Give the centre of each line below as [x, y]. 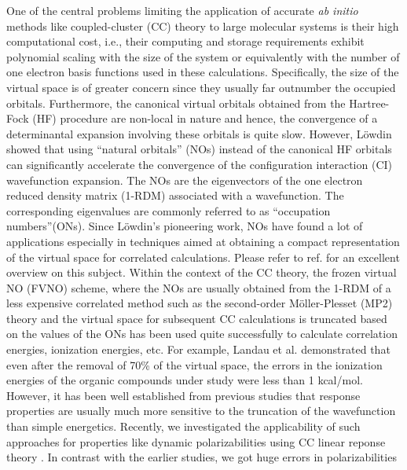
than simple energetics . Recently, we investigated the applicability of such [183, 426]
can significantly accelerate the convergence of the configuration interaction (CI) [199, 164]
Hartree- [369, 103]
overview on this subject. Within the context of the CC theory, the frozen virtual [202, 272]
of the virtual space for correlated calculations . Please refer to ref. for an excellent [203, 257]
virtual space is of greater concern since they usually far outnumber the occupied [201, 87]
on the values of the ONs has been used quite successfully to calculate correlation [202, 334]
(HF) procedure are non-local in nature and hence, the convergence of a [205, 118]
